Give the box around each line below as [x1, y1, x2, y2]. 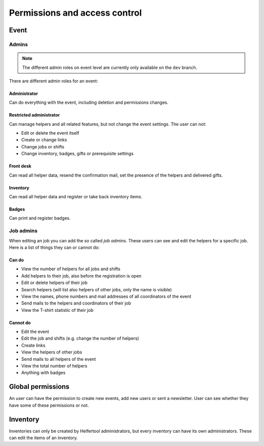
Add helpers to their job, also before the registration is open [21, 273, 142, 279]
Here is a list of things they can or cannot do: [9, 244, 100, 250]
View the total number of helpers [21, 363, 88, 369]
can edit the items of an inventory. [9, 435, 78, 441]
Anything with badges [21, 370, 66, 376]
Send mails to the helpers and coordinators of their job [21, 300, 132, 306]
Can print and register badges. [9, 215, 71, 221]
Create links [21, 342, 46, 348]
